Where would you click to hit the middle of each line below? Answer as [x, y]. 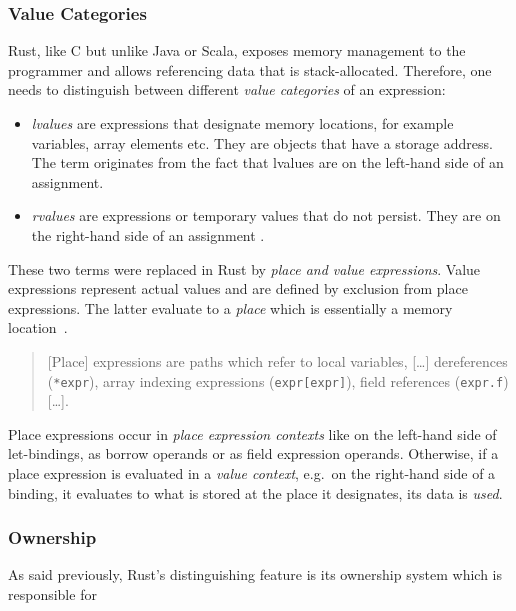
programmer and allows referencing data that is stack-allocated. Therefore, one [250, 69]
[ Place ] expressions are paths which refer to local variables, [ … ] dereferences [277, 360]
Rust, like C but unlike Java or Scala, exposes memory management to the [237, 50]
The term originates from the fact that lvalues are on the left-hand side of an [267, 162]
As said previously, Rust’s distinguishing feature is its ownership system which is [255, 574]
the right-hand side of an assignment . [148, 234]
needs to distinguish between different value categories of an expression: [227, 89]
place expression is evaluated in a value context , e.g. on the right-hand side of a [252, 472]
